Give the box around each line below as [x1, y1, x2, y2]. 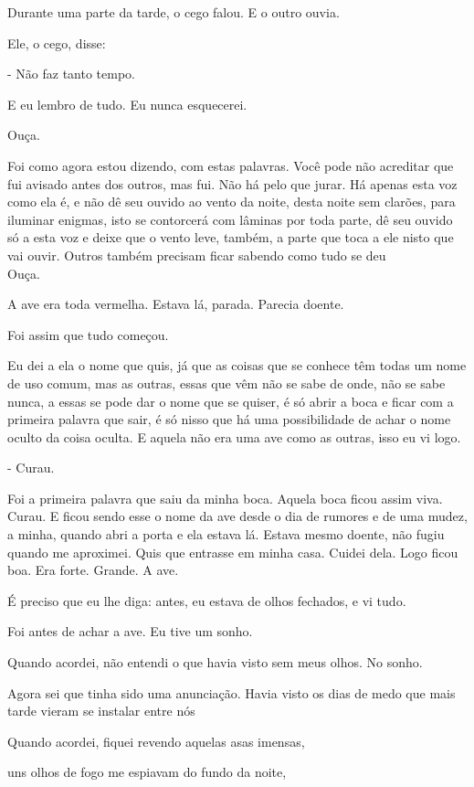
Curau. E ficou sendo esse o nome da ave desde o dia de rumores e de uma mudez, [7, 506, 468, 526]
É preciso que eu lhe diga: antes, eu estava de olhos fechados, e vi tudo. [7, 590, 406, 610]
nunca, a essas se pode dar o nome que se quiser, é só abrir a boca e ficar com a [7, 391, 454, 410]
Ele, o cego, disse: [7, 33, 106, 52]
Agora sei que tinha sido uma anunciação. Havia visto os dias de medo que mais [7, 683, 456, 702]
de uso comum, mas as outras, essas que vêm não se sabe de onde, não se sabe [7, 373, 446, 392]
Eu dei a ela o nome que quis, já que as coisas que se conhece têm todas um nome [7, 356, 467, 375]
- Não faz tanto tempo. [7, 64, 135, 83]
